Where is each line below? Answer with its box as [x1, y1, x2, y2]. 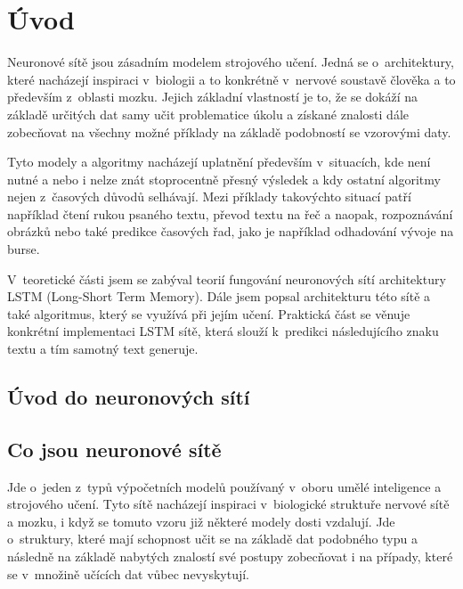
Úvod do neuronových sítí [7, 383, 250, 411]
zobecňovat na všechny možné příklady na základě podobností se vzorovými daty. [7, 122, 451, 141]
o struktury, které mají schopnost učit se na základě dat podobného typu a [7, 529, 418, 548]
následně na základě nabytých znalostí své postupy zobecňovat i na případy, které [7, 546, 453, 565]
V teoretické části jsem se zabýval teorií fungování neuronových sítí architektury [7, 269, 446, 288]
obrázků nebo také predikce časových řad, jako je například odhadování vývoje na [7, 222, 454, 241]
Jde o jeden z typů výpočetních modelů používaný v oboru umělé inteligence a [7, 477, 442, 495]
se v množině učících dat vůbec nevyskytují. [7, 564, 249, 583]
